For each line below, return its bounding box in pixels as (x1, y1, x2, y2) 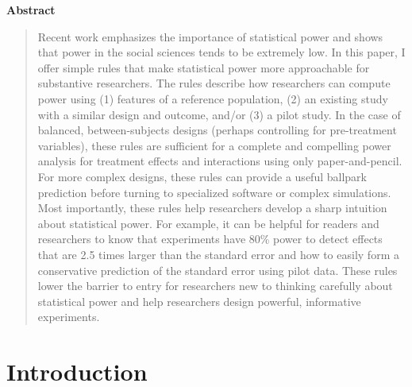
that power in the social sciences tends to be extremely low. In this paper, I (37, 44, 406, 60)
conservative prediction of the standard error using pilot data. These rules (37, 261, 398, 278)
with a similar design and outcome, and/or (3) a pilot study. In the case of (37, 106, 401, 122)
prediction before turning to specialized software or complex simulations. (37, 184, 391, 200)
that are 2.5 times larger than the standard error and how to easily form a (37, 246, 399, 262)
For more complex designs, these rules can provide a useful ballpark (37, 168, 367, 184)
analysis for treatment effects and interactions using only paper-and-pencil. (37, 153, 402, 169)
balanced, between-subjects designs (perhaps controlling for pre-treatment (37, 122, 397, 138)
